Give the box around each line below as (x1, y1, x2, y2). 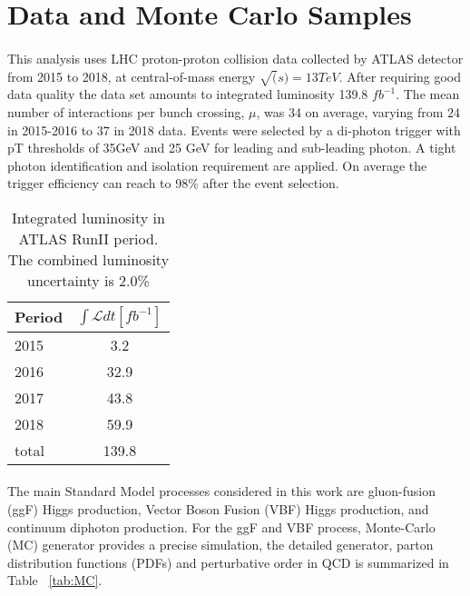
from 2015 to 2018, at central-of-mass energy (7, 66, 256, 85)
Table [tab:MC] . (7, 571, 103, 590)
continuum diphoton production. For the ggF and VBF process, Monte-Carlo (7, 517, 436, 536)
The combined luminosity (7, 248, 170, 270)
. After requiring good (338, 66, 462, 85)
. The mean (396, 84, 460, 104)
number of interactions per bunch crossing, (7, 102, 245, 121)
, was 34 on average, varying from (256, 102, 444, 121)
